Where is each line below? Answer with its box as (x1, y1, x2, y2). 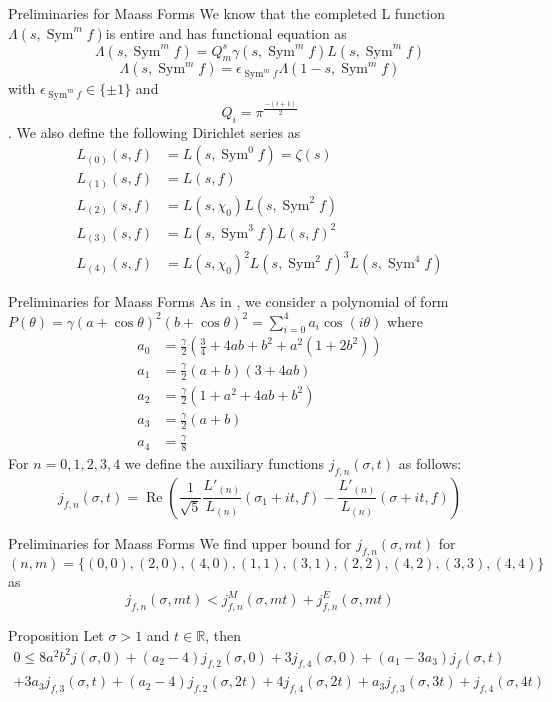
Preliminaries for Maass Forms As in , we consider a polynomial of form (8, 291, 449, 312)
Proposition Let (8, 624, 104, 645)
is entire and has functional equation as (105, 22, 347, 43)
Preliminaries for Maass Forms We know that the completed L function (8, 3, 445, 23)
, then (205, 624, 241, 645)
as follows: (398, 453, 462, 474)
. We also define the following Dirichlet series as (8, 121, 301, 142)
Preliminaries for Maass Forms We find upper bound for (8, 532, 352, 553)
